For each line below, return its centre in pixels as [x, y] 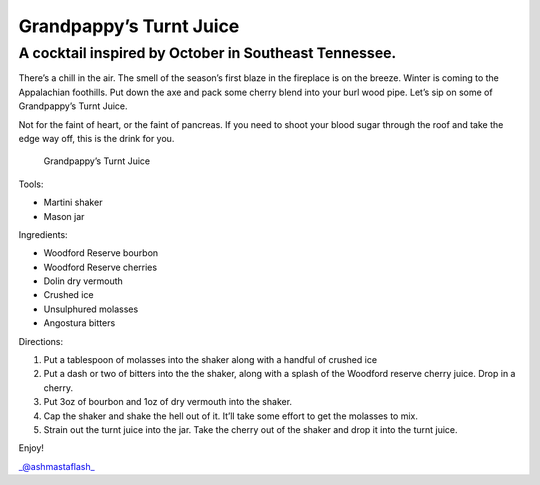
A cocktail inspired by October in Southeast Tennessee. [207, 53]
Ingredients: [43, 234]
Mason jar [64, 216]
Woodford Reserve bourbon [101, 253]
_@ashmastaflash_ [56, 466]
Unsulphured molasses [91, 309]
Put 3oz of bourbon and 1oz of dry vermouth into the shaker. [168, 402]
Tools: [31, 184]
